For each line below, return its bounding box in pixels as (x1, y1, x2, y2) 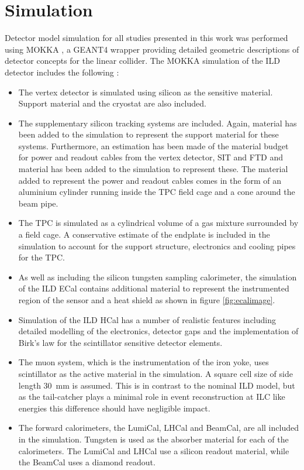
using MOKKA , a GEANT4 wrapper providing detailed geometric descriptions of (5, 43, 299, 55)
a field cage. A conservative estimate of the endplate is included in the (18, 228, 270, 241)
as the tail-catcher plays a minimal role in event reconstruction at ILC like (18, 390, 285, 403)
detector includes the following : (5, 66, 119, 78)
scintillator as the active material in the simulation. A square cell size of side (18, 367, 293, 379)
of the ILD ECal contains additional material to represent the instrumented (18, 282, 289, 294)
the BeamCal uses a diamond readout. (18, 456, 156, 468)
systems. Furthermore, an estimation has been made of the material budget (18, 139, 289, 152)
